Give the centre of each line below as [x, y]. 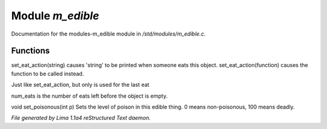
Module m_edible [55, 16]
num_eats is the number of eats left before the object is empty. [89, 96]
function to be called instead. [48, 74]
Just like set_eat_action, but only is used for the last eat [80, 85]
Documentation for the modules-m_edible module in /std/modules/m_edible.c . [108, 34]
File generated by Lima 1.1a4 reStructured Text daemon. [81, 118]
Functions [31, 51]
